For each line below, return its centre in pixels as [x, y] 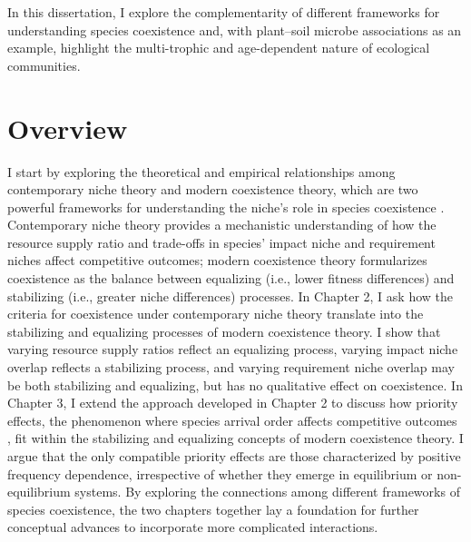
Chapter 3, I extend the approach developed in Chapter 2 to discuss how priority [233, 403]
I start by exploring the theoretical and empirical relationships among [201, 171]
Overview [68, 128]
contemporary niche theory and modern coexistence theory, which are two [213, 189]
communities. [44, 65]
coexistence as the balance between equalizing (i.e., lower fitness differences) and [231, 278]
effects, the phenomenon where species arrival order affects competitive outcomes [232, 420]
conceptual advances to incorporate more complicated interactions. [193, 527]
